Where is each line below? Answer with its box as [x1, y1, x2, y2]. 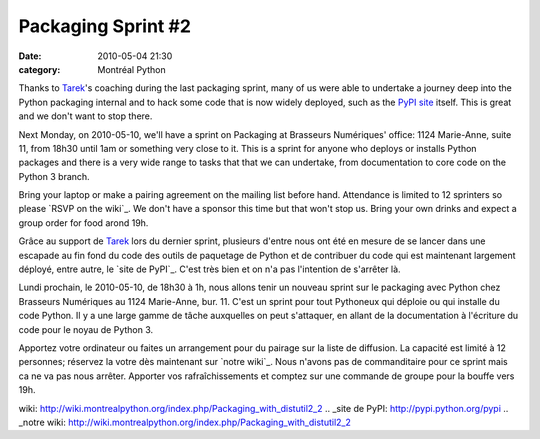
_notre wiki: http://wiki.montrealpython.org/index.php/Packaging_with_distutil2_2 [18, 416, 352, 428]
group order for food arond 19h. [18, 216, 149, 229]
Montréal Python [97, 63, 166, 75]
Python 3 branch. [18, 170, 90, 182]
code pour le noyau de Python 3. [18, 323, 154, 335]
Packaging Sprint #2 [18, 15, 192, 37]
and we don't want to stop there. [18, 110, 153, 122]
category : [18, 63, 61, 75]
